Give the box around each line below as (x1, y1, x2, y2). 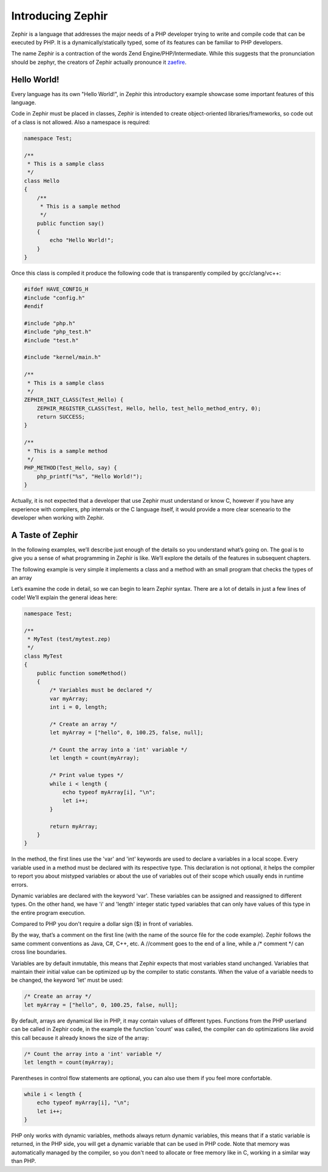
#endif (24, 303, 44, 309)
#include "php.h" (24, 320, 76, 326)
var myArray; (49, 695, 89, 702)
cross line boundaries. (11, 948, 67, 956)
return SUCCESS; (36, 413, 85, 421)
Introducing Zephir (11, 9, 108, 22)
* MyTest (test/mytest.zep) (27, 635, 111, 643)
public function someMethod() (36, 669, 127, 677)
